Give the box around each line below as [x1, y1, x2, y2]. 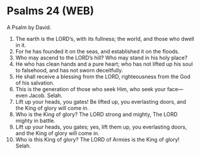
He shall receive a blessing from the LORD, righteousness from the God [15, 73, 191, 80]
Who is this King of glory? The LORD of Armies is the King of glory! [15, 136, 180, 143]
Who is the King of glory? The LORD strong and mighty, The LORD [15, 111, 178, 118]
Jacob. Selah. [29, 92, 63, 99]
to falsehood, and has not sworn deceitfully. [15, 66, 124, 73]
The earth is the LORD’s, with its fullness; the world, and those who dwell [15, 35, 195, 42]
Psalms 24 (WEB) [7, 4, 94, 18]
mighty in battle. [15, 117, 55, 124]
